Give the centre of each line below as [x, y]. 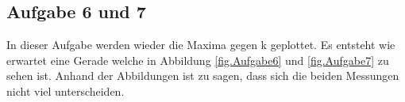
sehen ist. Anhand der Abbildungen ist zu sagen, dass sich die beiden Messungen [203, 76]
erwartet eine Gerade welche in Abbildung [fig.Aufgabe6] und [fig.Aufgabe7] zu [198, 60]
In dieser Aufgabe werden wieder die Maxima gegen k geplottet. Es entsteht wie [201, 45]
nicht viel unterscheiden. [66, 91]
